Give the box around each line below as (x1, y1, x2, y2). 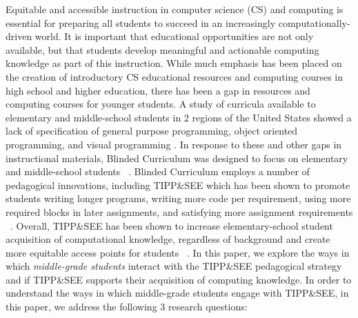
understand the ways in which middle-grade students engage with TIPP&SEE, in (6, 286, 349, 300)
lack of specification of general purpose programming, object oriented (6, 123, 298, 138)
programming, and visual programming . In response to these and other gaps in (6, 137, 342, 151)
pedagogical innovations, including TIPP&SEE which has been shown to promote (6, 177, 350, 192)
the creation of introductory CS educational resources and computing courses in (6, 69, 344, 83)
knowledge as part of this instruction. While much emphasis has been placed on (6, 56, 342, 70)
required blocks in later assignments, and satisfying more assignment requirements (6, 204, 353, 219)
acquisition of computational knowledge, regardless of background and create (6, 232, 330, 246)
